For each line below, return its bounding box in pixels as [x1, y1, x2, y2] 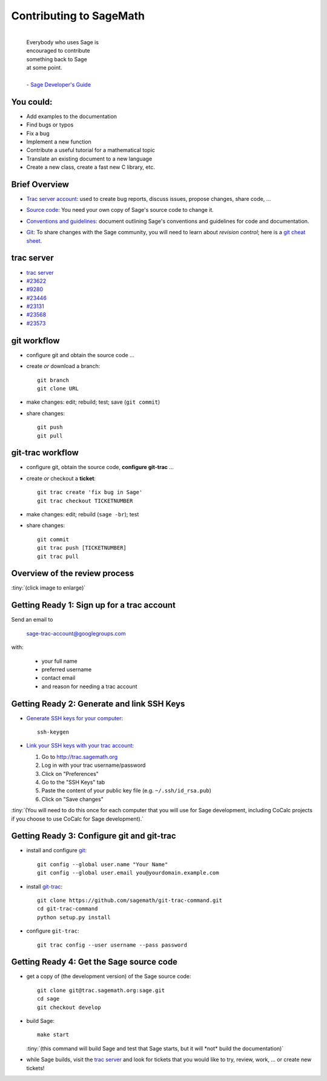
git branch [37, 376, 70, 384]
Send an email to [11, 616, 53, 623]
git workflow [11, 335, 60, 346]
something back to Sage [26, 55, 87, 63]
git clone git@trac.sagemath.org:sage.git [37, 987, 165, 994]
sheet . [26, 237, 42, 245]
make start [37, 1031, 70, 1038]
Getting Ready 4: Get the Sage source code [11, 957, 178, 967]
